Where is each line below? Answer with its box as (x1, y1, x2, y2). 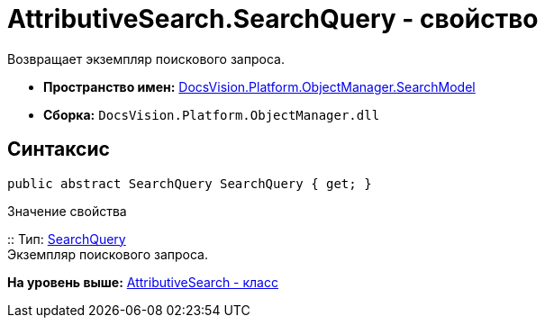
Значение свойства (7, 203, 127, 219)
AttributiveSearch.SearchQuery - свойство (7, 4, 539, 34)
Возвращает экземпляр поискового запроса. (7, 50, 285, 67)
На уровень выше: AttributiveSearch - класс (7, 274, 278, 290)
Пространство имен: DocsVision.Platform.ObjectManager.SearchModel (43, 78, 476, 95)
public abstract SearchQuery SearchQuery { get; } (7, 176, 372, 191)
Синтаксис (7, 138, 110, 161)
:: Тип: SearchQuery (7, 230, 126, 247)
